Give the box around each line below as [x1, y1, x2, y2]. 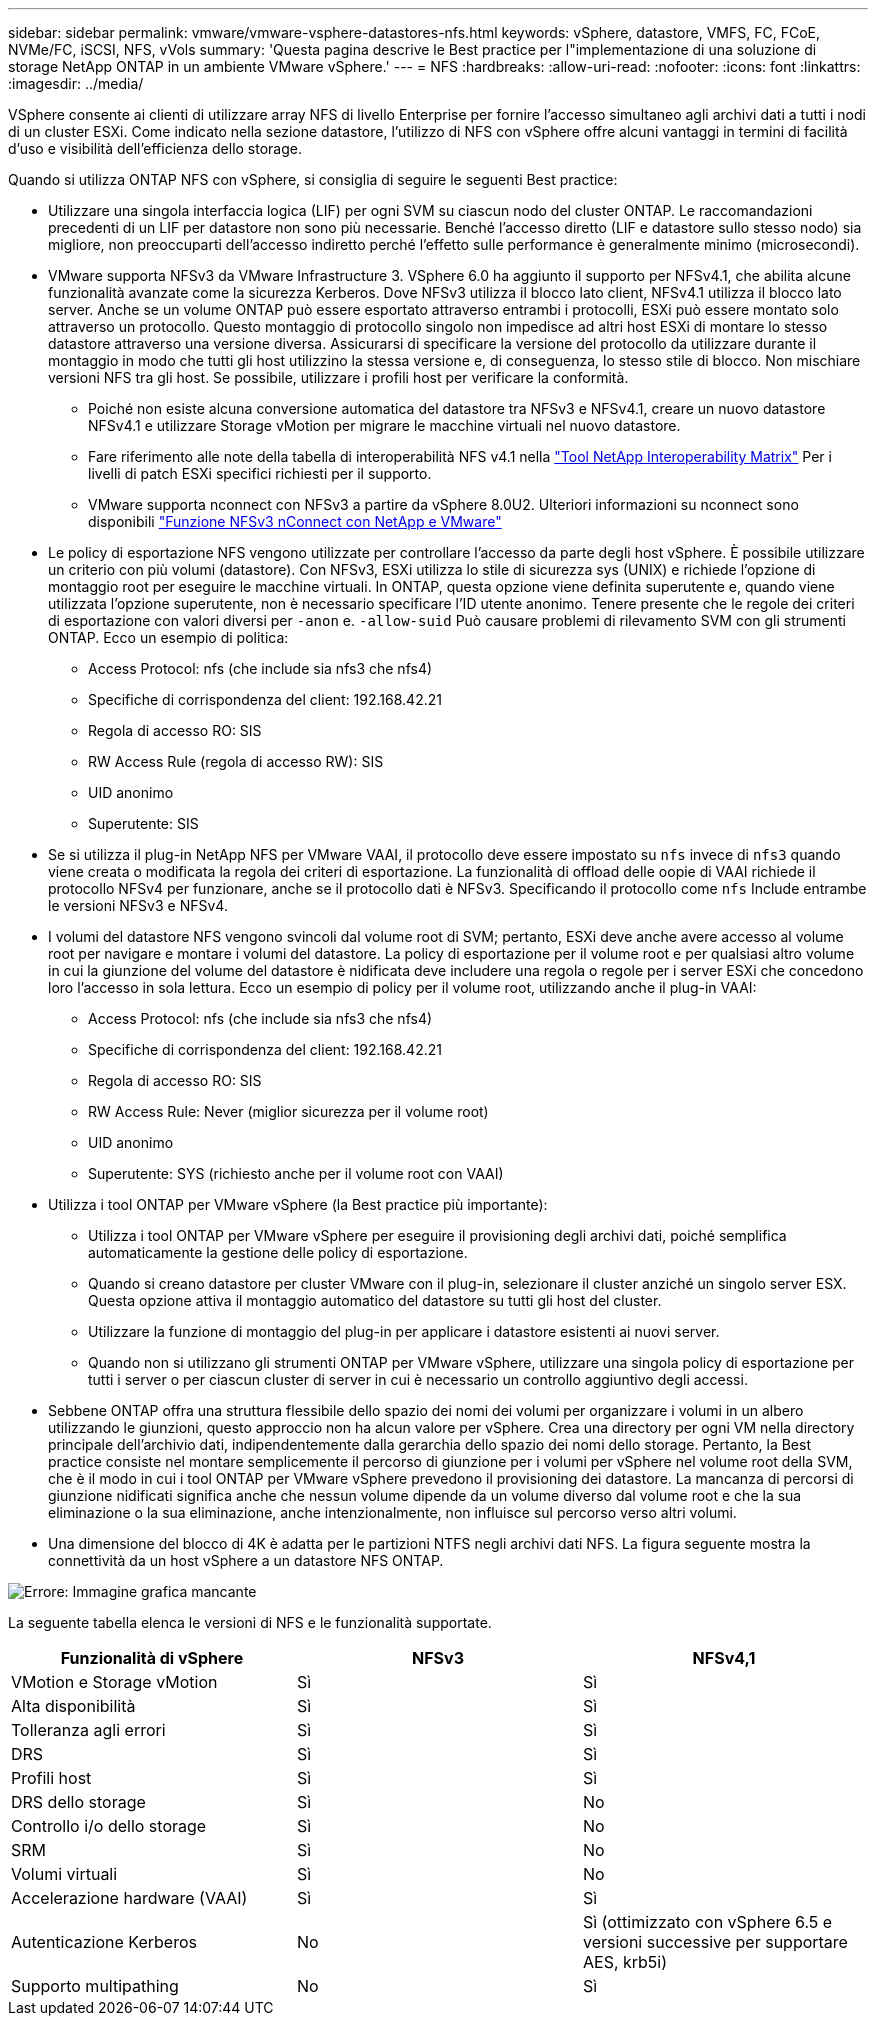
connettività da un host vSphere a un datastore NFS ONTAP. [48, 1552, 444, 1569]
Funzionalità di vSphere [60, 1648, 244, 1668]
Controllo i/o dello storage [11, 1816, 207, 1836]
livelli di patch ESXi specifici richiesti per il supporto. [88, 465, 432, 482]
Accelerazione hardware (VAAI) [11, 1888, 248, 1908]
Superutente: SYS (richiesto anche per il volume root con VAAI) [88, 1165, 504, 1182]
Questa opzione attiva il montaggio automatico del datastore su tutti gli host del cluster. [88, 1292, 662, 1309]
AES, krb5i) [582, 1952, 668, 1972]
